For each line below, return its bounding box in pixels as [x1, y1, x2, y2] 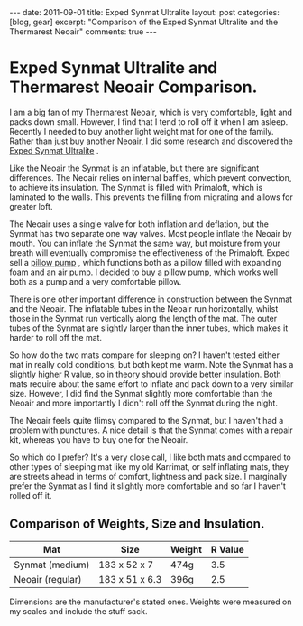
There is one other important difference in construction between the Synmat [9, 294, 293, 304]
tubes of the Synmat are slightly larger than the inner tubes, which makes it [9, 322, 289, 333]
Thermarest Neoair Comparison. [9, 77, 258, 98]
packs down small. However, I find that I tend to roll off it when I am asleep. [9, 116, 289, 127]
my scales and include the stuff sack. [9, 605, 148, 616]
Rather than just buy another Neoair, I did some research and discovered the [9, 135, 293, 146]
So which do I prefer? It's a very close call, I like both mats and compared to [9, 452, 291, 462]
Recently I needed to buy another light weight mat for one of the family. [9, 126, 274, 136]
